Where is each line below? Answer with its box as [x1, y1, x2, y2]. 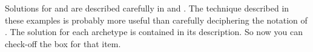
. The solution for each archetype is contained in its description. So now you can [5, 25, 303, 38]
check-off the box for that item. [5, 37, 121, 50]
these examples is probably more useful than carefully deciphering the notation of [5, 13, 308, 26]
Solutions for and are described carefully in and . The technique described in [5, 2, 289, 14]
